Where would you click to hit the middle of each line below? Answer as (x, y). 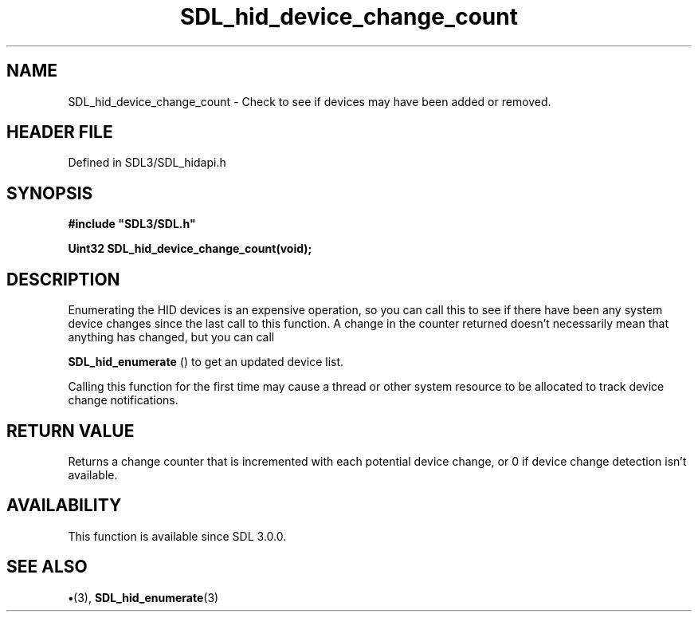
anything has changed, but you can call (171, 337)
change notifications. (123, 400)
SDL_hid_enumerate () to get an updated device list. (206, 362)
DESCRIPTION (63, 279)
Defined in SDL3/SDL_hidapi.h (147, 163)
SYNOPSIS (50, 193)
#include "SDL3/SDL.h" (132, 224)
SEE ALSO (47, 567)
